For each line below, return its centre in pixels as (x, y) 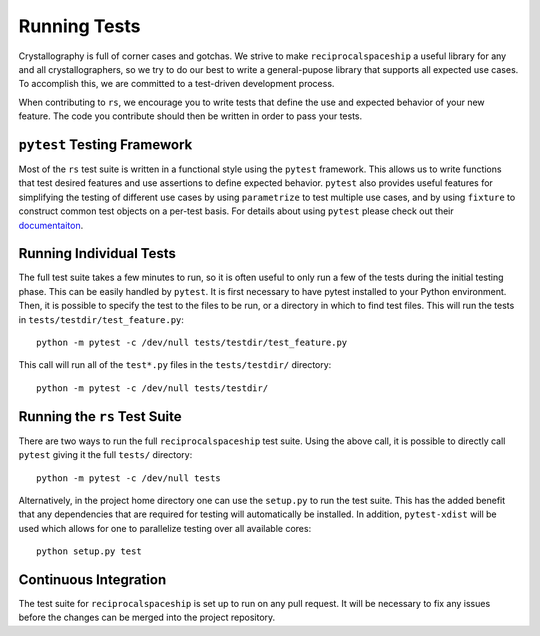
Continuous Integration (92, 579)
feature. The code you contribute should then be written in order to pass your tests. (190, 116)
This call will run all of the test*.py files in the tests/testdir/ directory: (175, 365)
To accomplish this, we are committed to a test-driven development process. (176, 84)
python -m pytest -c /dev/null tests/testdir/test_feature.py (192, 343)
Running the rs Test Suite (100, 416)
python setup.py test (89, 551)
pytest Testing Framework (105, 144)
